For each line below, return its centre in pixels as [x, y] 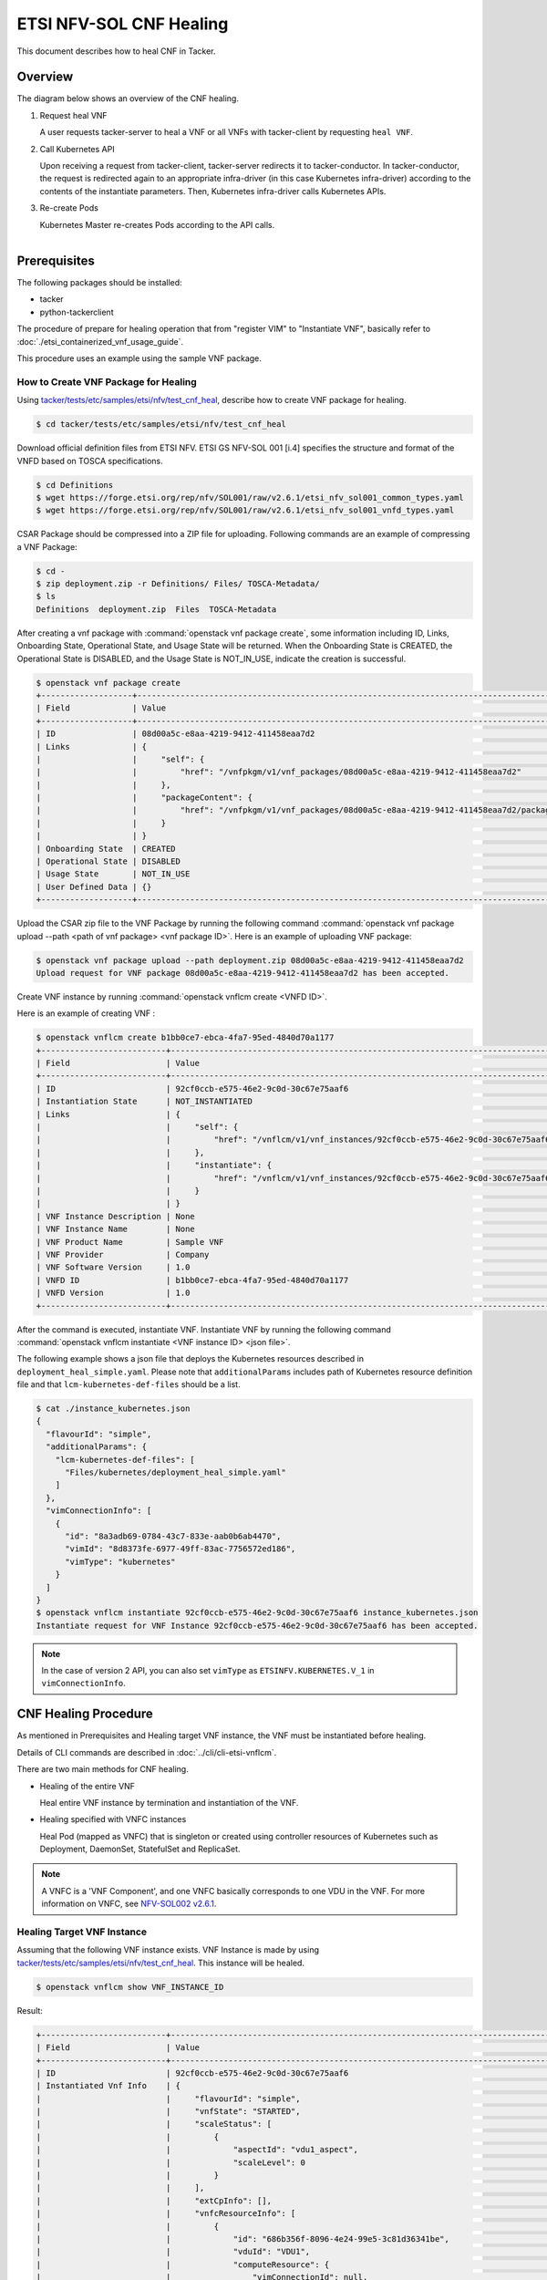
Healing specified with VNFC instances [113, 1819]
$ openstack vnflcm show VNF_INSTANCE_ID [130, 1987]
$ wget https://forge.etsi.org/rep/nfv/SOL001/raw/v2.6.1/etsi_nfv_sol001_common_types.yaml [250, 497]
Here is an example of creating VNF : [86, 1013]
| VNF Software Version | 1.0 [113, 1267]
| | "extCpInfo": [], [154, 2201]
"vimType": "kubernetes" [121, 1561]
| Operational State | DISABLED [108, 861]
